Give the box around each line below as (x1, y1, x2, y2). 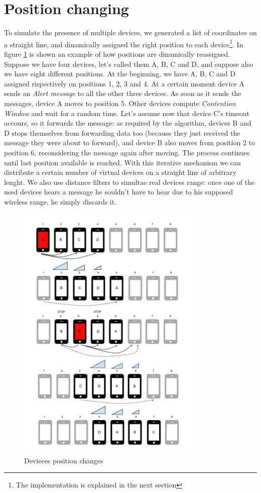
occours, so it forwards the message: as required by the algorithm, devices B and (4, 118, 251, 128)
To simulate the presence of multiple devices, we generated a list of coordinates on (4, 27, 257, 38)
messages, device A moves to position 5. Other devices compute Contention (4, 97, 236, 108)
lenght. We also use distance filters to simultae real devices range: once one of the (4, 176, 255, 187)
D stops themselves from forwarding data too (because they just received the (4, 127, 240, 138)
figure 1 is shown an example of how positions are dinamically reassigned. (4, 48, 230, 59)
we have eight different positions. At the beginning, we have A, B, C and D (4, 68, 235, 79)
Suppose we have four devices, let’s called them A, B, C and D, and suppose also (4, 58, 253, 69)
